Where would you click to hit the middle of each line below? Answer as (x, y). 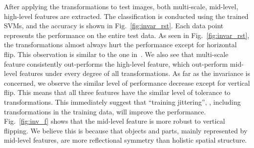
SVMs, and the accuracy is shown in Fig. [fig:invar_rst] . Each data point (114, 26)
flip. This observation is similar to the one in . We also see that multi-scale (116, 54)
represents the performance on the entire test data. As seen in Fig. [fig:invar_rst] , (127, 35)
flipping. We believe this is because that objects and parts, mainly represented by (126, 130)
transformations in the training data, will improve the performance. (105, 111)
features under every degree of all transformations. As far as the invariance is (135, 73)
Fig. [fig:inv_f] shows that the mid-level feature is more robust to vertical (115, 121)
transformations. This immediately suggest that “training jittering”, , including (122, 102)
